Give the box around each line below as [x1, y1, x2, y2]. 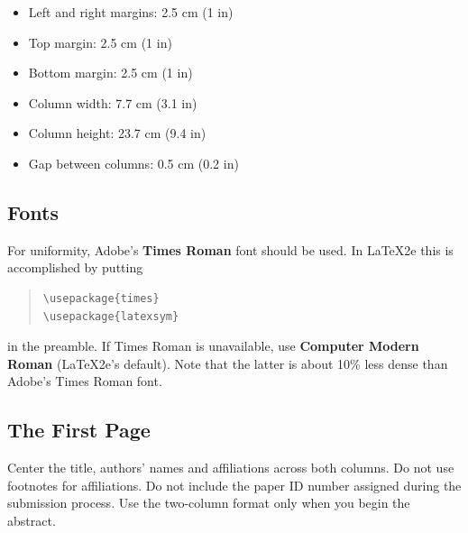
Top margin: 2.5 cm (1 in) [28, 32, 172, 51]
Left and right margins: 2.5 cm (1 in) [28, 3, 234, 21]
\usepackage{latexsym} [42, 309, 179, 323]
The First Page [7, 416, 151, 444]
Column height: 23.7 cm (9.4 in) [28, 124, 206, 142]
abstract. [7, 510, 56, 529]
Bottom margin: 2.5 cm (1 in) [28, 63, 193, 82]
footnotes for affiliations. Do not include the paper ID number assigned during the [7, 475, 462, 494]
